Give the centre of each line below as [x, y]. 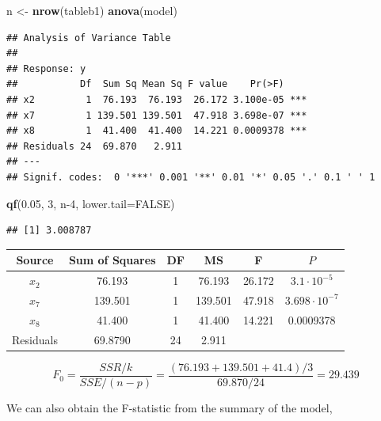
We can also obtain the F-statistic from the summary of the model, [170, 407]
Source [35, 260]
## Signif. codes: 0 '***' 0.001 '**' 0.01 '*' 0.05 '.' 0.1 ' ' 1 [191, 177]
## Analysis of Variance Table [89, 38]
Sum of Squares [112, 260]
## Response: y [46, 68]
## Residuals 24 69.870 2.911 [94, 146]
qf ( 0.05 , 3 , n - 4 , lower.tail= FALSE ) [91, 203]
